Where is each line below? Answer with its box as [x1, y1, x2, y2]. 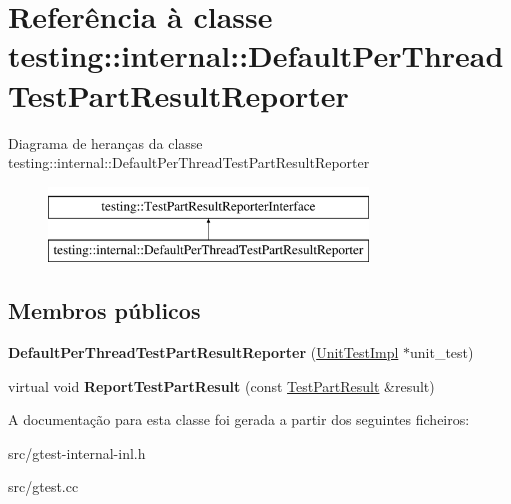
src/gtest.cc [8, 476, 79, 497]
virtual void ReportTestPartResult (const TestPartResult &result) [8, 375, 435, 396]
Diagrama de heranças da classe [8, 132, 203, 153]
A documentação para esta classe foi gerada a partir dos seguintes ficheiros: [8, 409, 470, 430]
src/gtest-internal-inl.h [8, 442, 146, 463]
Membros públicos [8, 295, 201, 326]
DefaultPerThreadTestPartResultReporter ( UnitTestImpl [8, 342, 399, 363]
